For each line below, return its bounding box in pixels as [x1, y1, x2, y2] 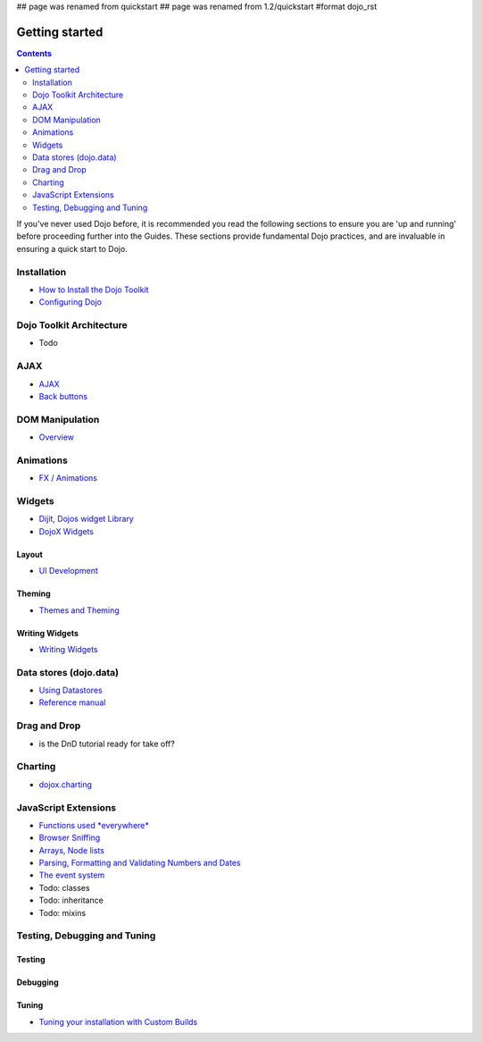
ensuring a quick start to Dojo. [16, 243, 129, 254]
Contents [16, 47, 53, 58]
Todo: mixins [38, 907, 87, 918]
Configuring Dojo [38, 297, 103, 307]
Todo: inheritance [38, 895, 104, 906]
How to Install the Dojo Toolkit [38, 284, 149, 295]
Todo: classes [38, 882, 90, 893]
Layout [16, 549, 44, 559]
